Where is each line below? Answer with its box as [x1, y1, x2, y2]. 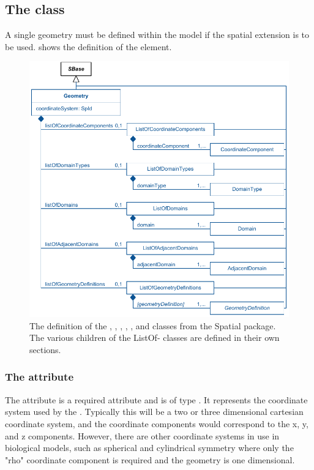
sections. [29, 343, 61, 356]
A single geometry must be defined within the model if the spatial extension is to [5, 28, 310, 41]
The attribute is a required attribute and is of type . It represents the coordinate [5, 393, 308, 406]
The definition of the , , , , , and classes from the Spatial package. [29, 319, 276, 332]
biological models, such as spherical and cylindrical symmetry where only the [5, 441, 294, 454]
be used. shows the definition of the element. [5, 40, 172, 53]
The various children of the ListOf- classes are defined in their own [29, 331, 280, 344]
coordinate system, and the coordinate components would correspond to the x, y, [5, 417, 308, 430]
